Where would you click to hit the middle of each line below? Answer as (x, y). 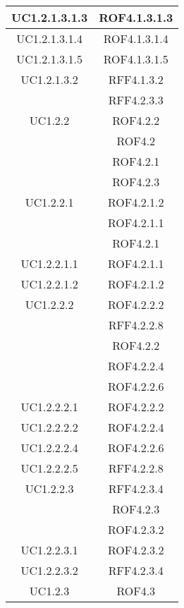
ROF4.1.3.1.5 (136, 59)
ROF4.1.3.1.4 (136, 38)
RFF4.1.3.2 (136, 79)
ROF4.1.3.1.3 (136, 17)
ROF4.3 (136, 591)
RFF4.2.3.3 (136, 100)
